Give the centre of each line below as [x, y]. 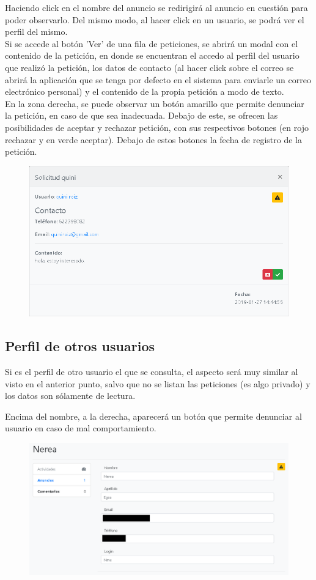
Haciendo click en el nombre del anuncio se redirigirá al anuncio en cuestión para [156, 7]
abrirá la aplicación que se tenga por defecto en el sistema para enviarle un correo [158, 79]
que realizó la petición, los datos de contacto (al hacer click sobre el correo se [149, 67]
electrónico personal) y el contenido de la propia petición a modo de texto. [145, 91]
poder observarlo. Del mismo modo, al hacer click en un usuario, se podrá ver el [155, 19]
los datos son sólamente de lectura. [70, 396]
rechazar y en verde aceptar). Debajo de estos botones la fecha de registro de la [154, 139]
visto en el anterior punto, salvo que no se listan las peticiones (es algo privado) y [158, 383]
